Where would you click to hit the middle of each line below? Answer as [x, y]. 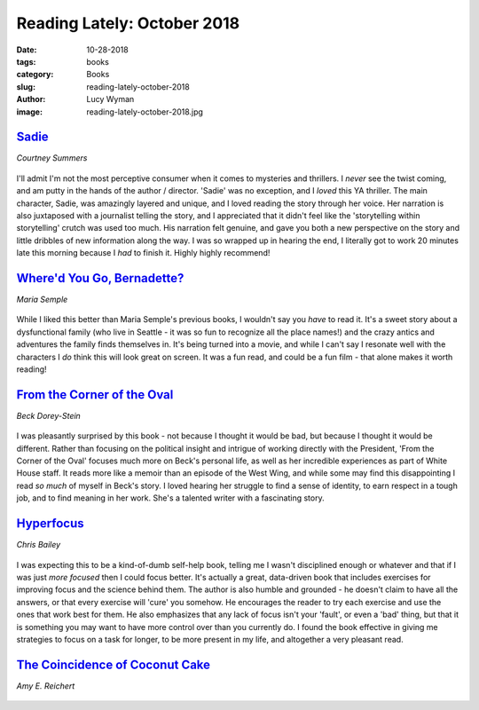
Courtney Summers [52, 158]
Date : [27, 50]
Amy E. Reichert [46, 686]
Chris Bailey [39, 545]
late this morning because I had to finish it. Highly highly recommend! [143, 253]
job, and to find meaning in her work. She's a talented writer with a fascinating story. [170, 498]
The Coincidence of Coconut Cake [114, 664]
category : [35, 75]
